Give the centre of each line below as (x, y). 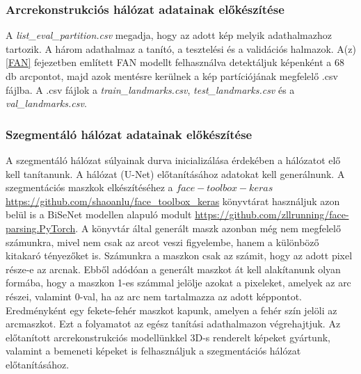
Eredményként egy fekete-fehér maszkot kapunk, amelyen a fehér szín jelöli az (171, 310)
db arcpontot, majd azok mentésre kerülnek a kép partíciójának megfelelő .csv (172, 76)
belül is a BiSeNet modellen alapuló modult (99, 214)
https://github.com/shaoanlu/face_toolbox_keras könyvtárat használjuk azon (173, 201)
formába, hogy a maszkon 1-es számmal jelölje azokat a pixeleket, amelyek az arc (178, 283)
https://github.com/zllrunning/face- (272, 214)
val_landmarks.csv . (46, 103)
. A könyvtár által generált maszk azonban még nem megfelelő (208, 228)
